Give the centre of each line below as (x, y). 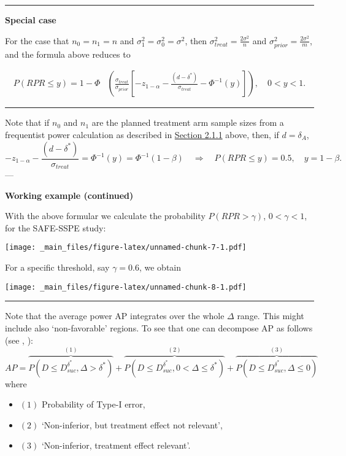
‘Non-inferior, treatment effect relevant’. (116, 445)
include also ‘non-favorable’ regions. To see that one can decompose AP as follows (159, 327)
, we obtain (160, 267)
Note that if (27, 122)
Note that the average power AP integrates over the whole (115, 316)
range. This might (271, 316)
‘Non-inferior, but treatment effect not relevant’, (132, 424)
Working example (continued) (69, 195)
